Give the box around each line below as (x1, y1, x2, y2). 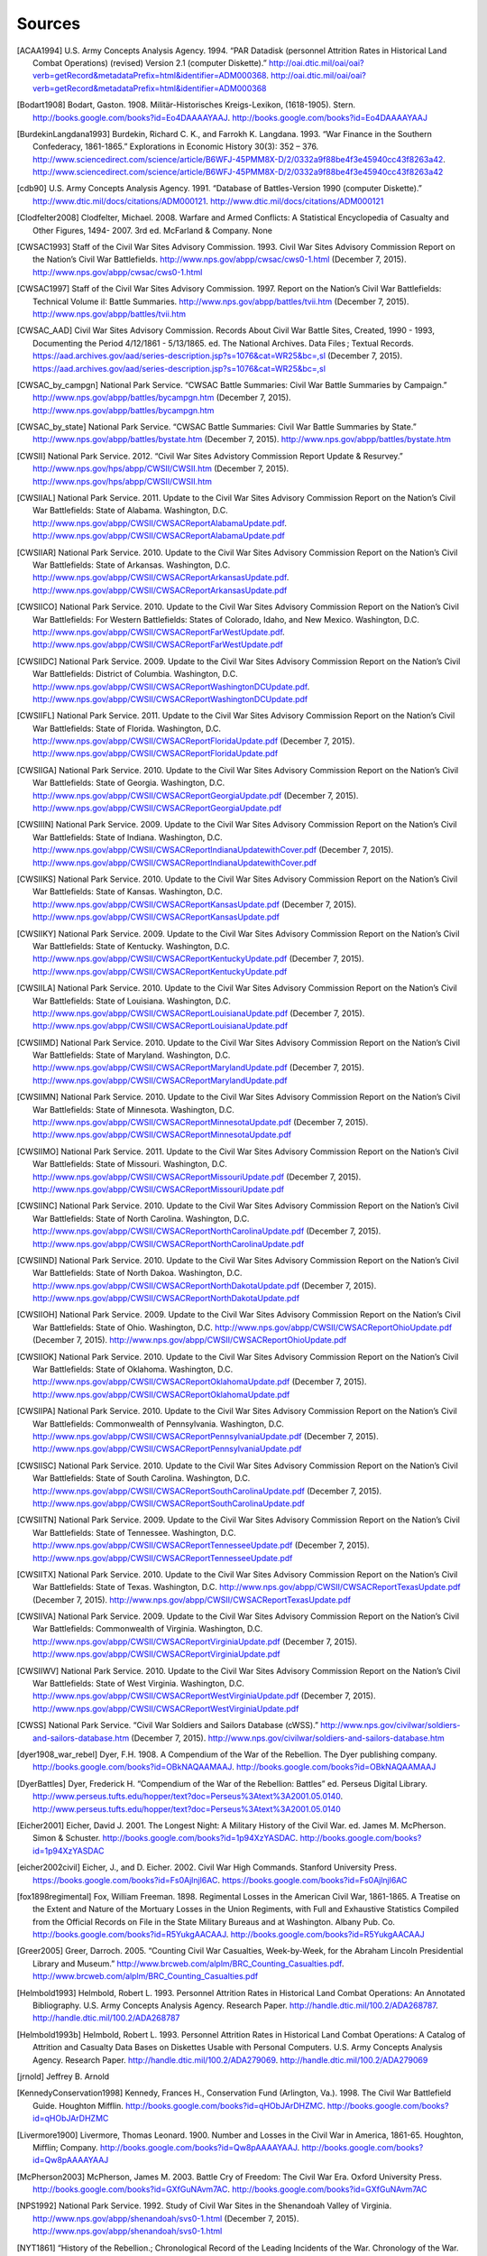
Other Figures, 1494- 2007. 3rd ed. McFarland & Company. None (32, 225, 272, 236)
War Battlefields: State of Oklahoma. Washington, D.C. (32, 1364, 234, 1375)
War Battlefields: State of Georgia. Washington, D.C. (32, 777, 225, 789)
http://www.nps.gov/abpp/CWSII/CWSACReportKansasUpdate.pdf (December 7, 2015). (32, 899, 357, 910)
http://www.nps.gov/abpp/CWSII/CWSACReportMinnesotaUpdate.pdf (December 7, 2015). (32, 1117, 369, 1128)
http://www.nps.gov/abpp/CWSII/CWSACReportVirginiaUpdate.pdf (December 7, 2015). (32, 1636, 358, 1647)
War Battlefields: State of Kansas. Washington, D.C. (32, 886, 223, 897)
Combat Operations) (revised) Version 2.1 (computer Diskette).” (32, 57, 268, 68)
